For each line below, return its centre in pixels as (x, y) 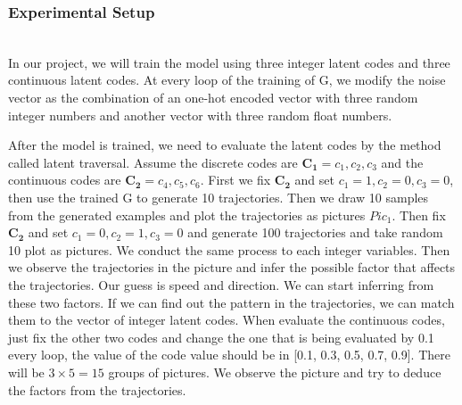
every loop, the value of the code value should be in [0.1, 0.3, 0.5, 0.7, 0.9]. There (229, 355)
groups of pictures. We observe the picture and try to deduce (275, 372)
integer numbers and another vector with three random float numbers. (200, 115)
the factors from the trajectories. (97, 389)
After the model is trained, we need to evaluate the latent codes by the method (225, 145)
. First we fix (235, 180)
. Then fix (419, 215)
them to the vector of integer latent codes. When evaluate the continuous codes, (227, 320)
